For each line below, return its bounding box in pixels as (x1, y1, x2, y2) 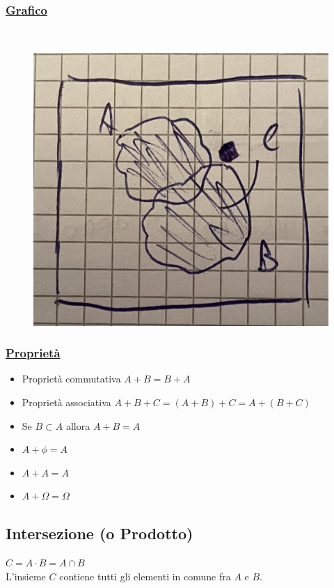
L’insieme (6, 568, 46, 583)
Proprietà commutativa (22, 371, 121, 386)
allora (65, 418, 90, 433)
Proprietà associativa (22, 394, 111, 409)
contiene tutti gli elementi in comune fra (59, 568, 231, 583)
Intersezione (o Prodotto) (6, 523, 193, 544)
